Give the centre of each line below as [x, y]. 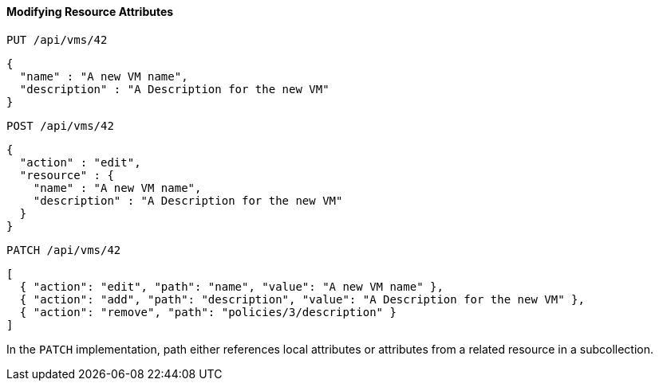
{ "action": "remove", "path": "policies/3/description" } [208, 312]
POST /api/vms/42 [60, 125]
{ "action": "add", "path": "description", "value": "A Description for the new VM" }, [302, 299]
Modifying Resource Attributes [90, 12]
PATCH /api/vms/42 [64, 250]
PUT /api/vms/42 [57, 39]
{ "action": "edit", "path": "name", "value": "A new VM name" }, [231, 286]
